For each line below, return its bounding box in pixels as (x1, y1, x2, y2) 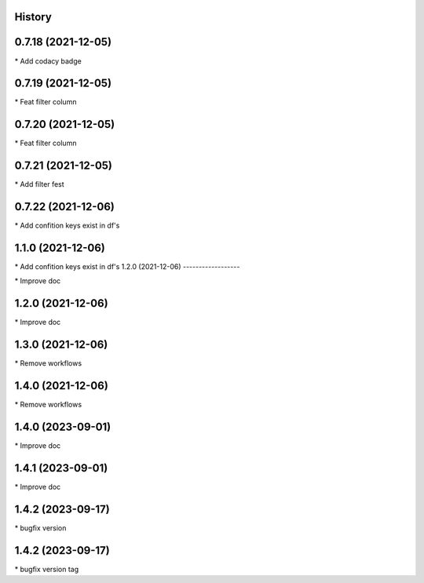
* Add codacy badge (14, 56, 82, 66)
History (14, 10, 53, 24)
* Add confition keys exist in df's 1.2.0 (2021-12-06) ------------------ (14, 262, 240, 271)
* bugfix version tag (14, 564, 79, 574)
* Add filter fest (14, 180, 64, 189)
